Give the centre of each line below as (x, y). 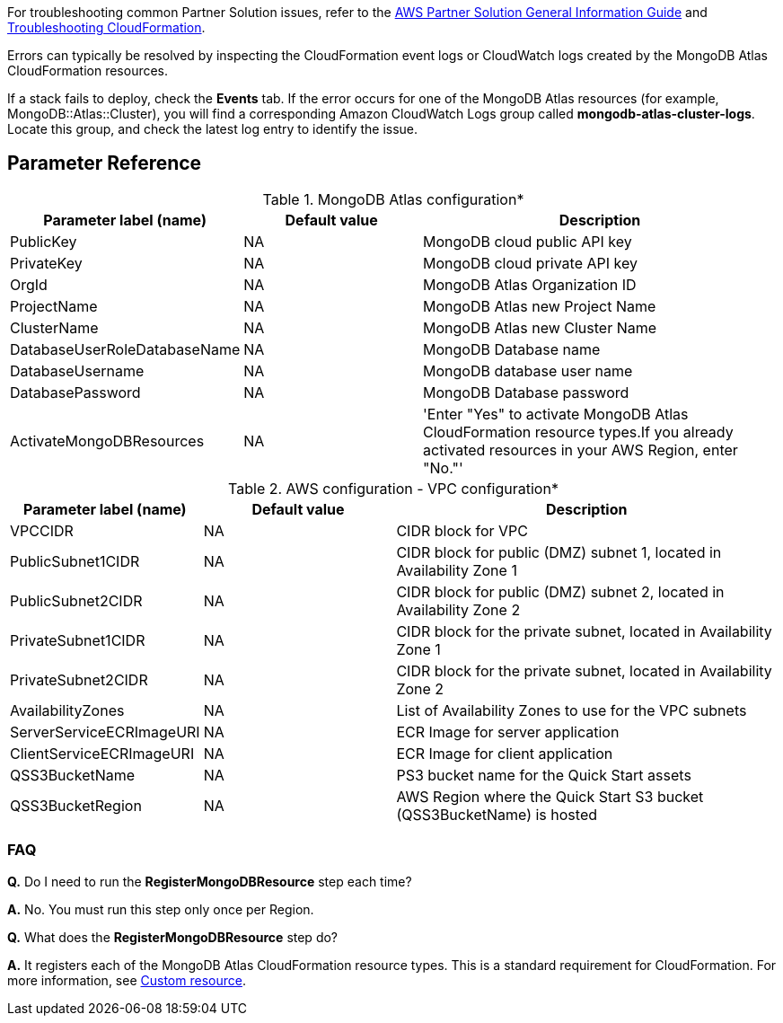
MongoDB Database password (526, 392)
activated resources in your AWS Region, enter (581, 450)
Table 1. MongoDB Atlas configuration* (393, 199)
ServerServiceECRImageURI (105, 732)
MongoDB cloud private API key (530, 263)
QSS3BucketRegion (76, 805)
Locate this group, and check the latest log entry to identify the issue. (213, 129)
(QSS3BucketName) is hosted (497, 814)
